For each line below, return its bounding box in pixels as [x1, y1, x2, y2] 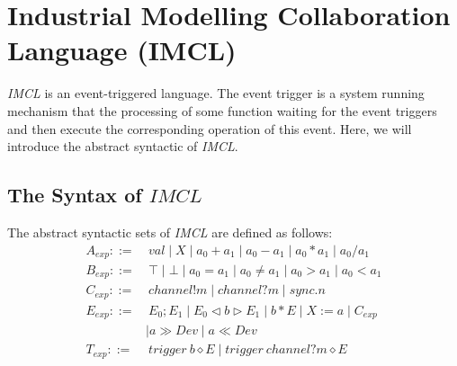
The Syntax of [7, 181, 142, 209]
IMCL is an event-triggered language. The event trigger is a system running [7, 84, 425, 103]
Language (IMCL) [7, 31, 237, 68]
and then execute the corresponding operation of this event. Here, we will [7, 119, 412, 138]
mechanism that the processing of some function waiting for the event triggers [7, 101, 437, 120]
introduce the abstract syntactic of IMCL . [7, 137, 238, 156]
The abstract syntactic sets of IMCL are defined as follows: [7, 222, 333, 241]
